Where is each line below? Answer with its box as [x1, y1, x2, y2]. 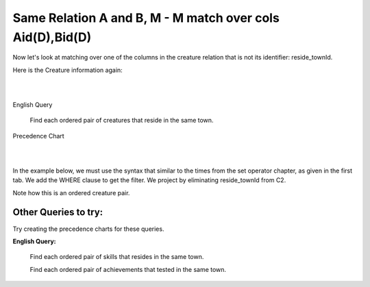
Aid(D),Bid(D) [12, 29, 92, 45]
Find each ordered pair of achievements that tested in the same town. [29, 265, 226, 273]
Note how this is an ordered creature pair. [12, 188, 130, 197]
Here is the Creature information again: [12, 66, 123, 74]
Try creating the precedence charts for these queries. [12, 225, 164, 233]
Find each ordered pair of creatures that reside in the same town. [29, 116, 214, 125]
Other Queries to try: [12, 206, 103, 219]
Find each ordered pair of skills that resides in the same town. [29, 253, 204, 261]
